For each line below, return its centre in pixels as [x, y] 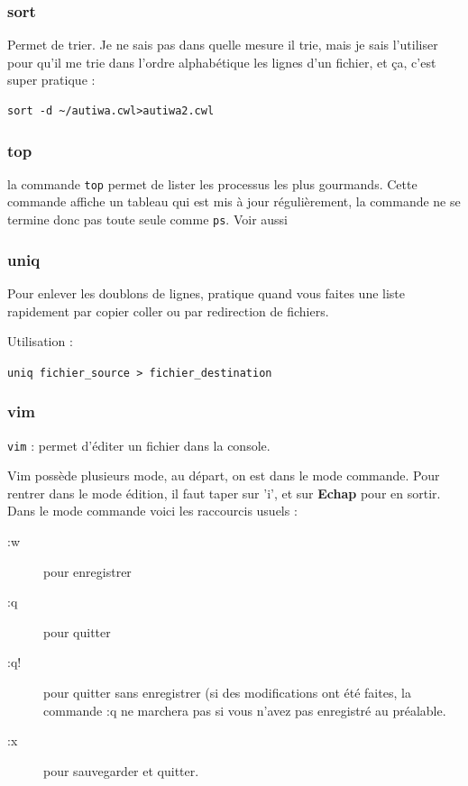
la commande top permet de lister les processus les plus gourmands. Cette [212, 183]
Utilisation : [40, 341]
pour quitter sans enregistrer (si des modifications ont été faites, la [227, 692]
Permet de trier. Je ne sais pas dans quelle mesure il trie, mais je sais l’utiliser [223, 45]
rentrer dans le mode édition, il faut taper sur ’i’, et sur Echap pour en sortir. [224, 493]
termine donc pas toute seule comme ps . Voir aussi [148, 219]
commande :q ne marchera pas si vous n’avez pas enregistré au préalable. [245, 710]
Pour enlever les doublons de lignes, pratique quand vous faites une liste [206, 292]
